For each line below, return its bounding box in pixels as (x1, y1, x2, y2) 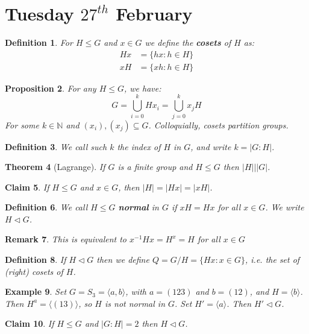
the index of (117, 140, 161, 153)
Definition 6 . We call (5, 201, 88, 213)
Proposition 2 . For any (5, 81, 96, 94)
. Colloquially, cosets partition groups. (148, 118, 289, 131)
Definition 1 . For (5, 36, 73, 49)
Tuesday (5, 1, 74, 26)
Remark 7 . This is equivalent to (5, 233, 126, 245)
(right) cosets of (5, 265, 63, 277)
